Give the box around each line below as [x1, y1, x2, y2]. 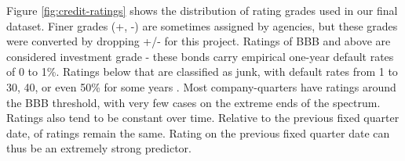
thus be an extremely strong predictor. [6, 140, 192, 156]
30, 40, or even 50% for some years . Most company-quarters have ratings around [6, 78, 396, 95]
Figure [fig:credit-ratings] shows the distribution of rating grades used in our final [6, 2, 398, 18]
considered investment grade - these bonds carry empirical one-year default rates [6, 48, 394, 64]
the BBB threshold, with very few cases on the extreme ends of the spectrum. [6, 94, 381, 110]
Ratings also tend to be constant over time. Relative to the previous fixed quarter [6, 109, 400, 126]
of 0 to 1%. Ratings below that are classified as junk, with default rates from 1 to [6, 63, 398, 80]
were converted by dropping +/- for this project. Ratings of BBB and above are [6, 33, 391, 49]
